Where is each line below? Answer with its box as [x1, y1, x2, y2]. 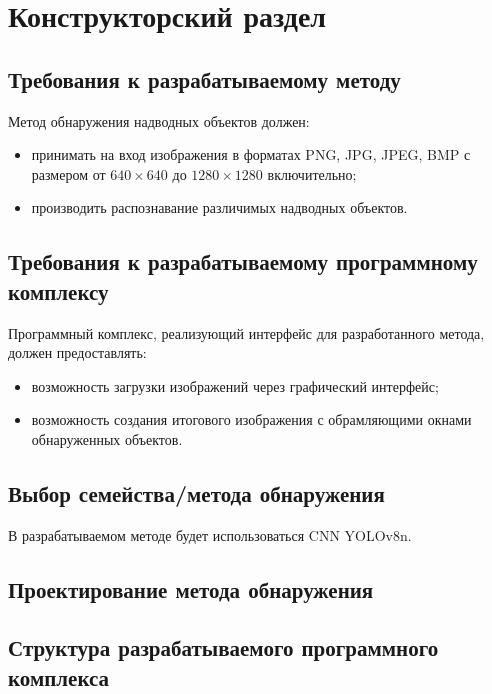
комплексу [8, 275, 109, 306]
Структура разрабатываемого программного [8, 632, 439, 663]
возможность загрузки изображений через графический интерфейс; [31, 375, 439, 396]
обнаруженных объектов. [31, 428, 183, 449]
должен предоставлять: [8, 342, 147, 363]
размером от [31, 163, 106, 184]
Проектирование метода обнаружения [8, 573, 374, 604]
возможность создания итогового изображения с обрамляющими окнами [31, 409, 472, 430]
